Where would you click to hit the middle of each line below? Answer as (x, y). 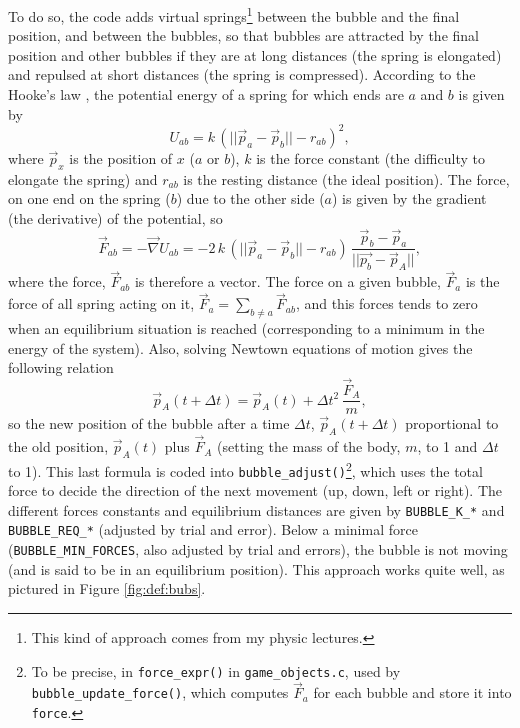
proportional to (452, 423)
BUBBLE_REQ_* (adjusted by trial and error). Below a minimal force (213, 529)
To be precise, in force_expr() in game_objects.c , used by (216, 670)
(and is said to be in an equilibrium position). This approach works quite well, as (256, 568)
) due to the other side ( (250, 198)
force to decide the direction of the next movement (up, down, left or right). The (255, 490)
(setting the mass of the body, (309, 446)
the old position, (58, 446)
